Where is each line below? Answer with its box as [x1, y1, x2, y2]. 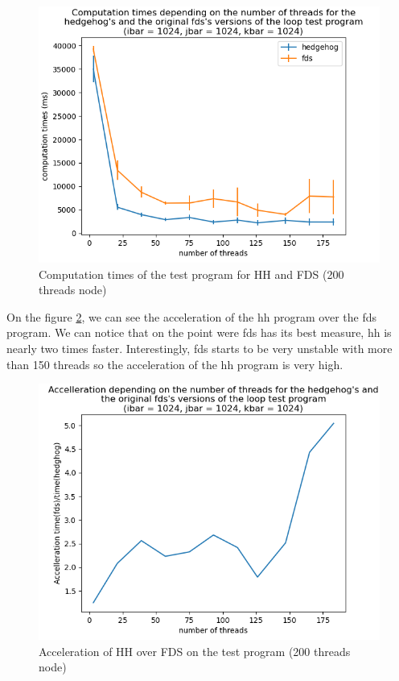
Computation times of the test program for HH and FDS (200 [39, 265, 344, 282]
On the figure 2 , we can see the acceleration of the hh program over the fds [6, 308, 376, 325]
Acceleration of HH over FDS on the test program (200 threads [39, 642, 351, 659]
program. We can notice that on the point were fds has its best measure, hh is [6, 324, 392, 341]
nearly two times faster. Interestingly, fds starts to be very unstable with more [6, 339, 393, 356]
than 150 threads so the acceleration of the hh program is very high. [6, 355, 343, 372]
